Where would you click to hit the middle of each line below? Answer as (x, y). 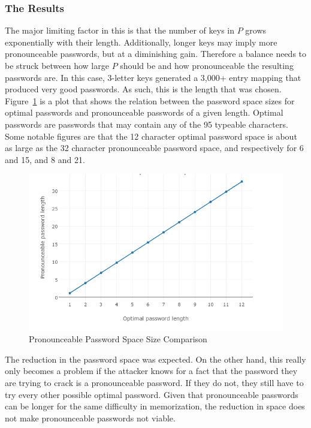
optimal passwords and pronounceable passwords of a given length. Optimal (144, 112)
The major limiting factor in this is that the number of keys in (120, 30)
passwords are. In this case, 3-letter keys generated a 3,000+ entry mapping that (153, 77)
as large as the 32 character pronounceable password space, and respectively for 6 (154, 148)
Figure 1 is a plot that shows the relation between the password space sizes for (150, 100)
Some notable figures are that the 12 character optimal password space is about (151, 136)
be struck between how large (57, 65)
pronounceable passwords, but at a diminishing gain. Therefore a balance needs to (156, 54)
